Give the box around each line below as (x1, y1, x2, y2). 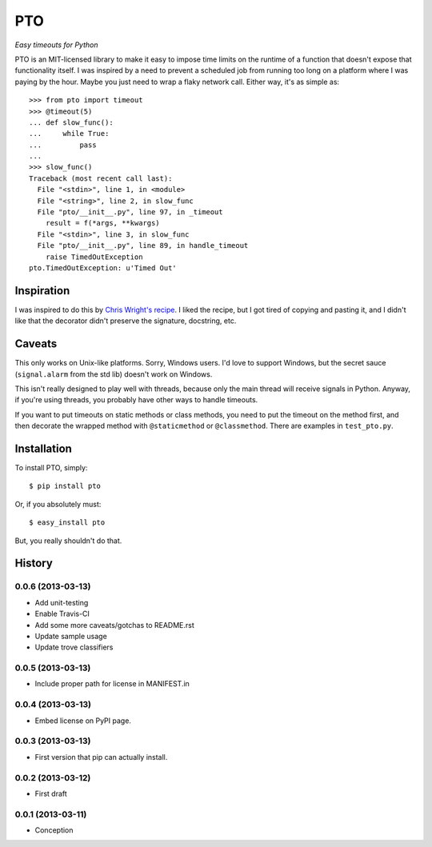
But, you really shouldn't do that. (14, 536, 122, 545)
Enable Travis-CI (34, 609, 90, 619)
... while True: (29, 129, 110, 138)
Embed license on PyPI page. (34, 716, 132, 725)
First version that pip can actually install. (34, 752, 168, 761)
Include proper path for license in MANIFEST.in (34, 679, 190, 689)
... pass (29, 140, 97, 150)
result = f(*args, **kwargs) (45, 218, 160, 228)
